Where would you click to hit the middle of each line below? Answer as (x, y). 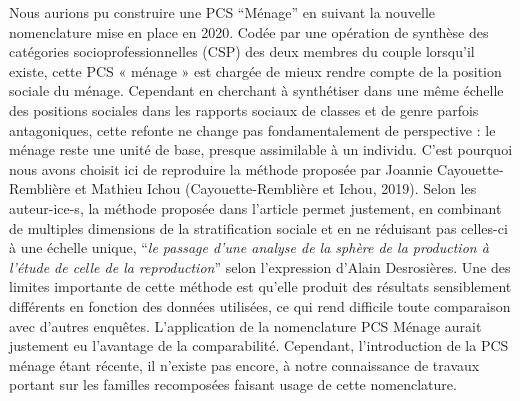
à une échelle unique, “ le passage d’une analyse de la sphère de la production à (249, 247)
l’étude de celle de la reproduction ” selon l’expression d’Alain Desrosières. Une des (260, 266)
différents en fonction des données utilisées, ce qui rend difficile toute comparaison (260, 305)
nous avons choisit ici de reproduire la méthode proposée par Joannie (221, 168)
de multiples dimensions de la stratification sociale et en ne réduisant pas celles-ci (258, 227)
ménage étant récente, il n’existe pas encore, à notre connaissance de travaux (244, 364)
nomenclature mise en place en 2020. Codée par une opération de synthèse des (249, 31)
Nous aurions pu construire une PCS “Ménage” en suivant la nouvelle (222, 12)
